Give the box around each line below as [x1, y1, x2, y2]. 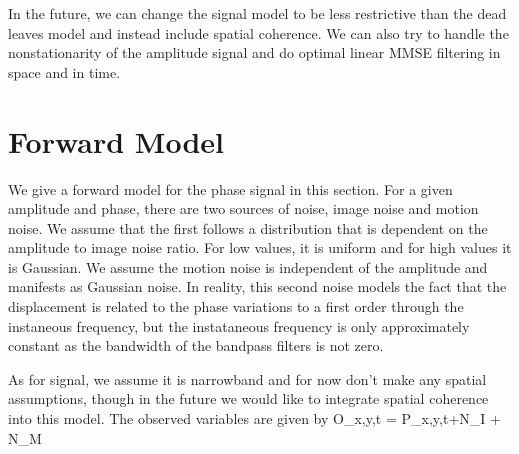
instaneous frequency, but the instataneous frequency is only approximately [8, 315, 470, 336]
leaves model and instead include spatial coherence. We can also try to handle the [8, 22, 509, 43]
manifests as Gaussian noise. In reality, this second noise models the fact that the [8, 276, 507, 297]
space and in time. [8, 61, 121, 82]
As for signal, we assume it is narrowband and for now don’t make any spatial [8, 368, 487, 389]
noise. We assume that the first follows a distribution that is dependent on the [8, 217, 488, 238]
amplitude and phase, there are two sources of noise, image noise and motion [8, 198, 479, 219]
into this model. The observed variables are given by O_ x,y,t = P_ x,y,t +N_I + [8, 408, 501, 429]
